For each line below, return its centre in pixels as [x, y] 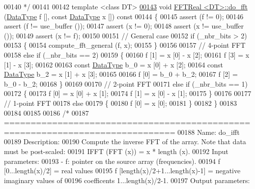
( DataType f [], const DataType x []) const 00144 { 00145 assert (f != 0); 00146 [124, 16]
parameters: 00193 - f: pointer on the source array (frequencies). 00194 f [112, 161]
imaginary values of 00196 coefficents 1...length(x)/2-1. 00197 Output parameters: [127, 180]
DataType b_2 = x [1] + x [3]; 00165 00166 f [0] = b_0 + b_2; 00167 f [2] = [121, 74]
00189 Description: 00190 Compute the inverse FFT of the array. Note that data [125, 142]
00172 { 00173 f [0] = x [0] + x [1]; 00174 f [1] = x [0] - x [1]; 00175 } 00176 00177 [128, 93]
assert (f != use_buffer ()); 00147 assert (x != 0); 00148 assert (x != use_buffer [124, 26]
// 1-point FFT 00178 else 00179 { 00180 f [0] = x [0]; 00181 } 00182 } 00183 [121, 103]
